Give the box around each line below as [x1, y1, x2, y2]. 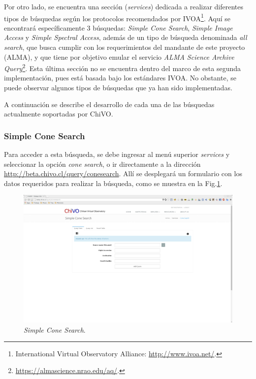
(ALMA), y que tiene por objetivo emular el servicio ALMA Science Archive [4, 51, 234, 62]
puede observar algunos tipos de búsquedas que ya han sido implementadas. [4, 82, 232, 93]
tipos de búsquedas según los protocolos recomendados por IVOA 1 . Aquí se [4, 11, 231, 23]
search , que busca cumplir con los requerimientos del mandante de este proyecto [4, 42, 245, 52]
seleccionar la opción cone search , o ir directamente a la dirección [4, 158, 201, 169]
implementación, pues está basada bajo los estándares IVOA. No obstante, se [4, 73, 236, 83]
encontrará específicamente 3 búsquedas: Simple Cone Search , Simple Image [4, 22, 233, 33]
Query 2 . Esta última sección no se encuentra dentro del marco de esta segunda [4, 62, 241, 73]
